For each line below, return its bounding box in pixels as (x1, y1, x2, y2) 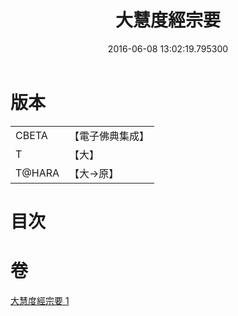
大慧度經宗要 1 (10, 294, 70, 306)
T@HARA (15, 166, 60, 180)
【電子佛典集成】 (69, 129, 150, 143)
